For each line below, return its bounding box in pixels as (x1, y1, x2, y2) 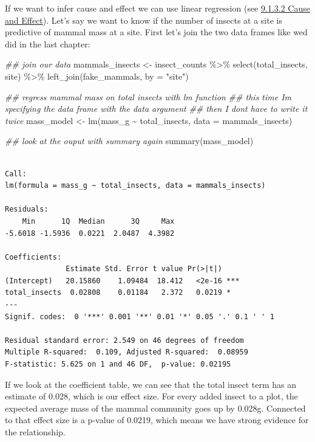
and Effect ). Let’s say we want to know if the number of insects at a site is (5, 13, 282, 26)
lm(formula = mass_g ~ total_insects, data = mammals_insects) (5, 181, 266, 190)
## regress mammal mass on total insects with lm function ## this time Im (5, 90, 292, 103)
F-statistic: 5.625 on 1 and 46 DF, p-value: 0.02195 (5, 360, 231, 369)
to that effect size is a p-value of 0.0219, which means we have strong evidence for (5, 413, 309, 426)
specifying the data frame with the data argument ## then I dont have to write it (5, 102, 308, 115)
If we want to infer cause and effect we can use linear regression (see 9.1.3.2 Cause (5, 2, 310, 14)
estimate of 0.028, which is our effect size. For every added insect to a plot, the (5, 390, 298, 402)
